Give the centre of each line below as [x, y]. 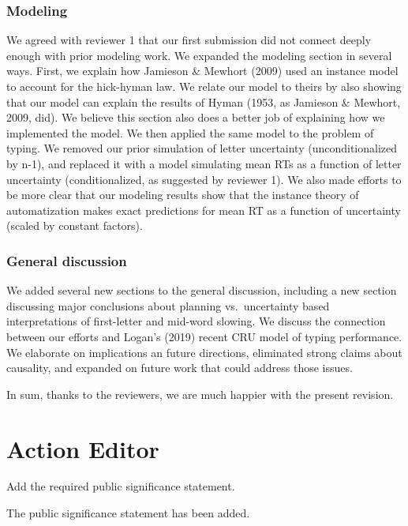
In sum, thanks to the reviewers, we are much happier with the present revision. [200, 394]
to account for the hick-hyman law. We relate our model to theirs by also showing [204, 86]
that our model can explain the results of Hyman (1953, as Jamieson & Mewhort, [204, 101]
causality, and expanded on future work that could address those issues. [180, 368]
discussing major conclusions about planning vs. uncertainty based [168, 305]
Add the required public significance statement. [121, 486]
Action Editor [83, 448]
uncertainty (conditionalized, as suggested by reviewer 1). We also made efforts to [204, 179]
